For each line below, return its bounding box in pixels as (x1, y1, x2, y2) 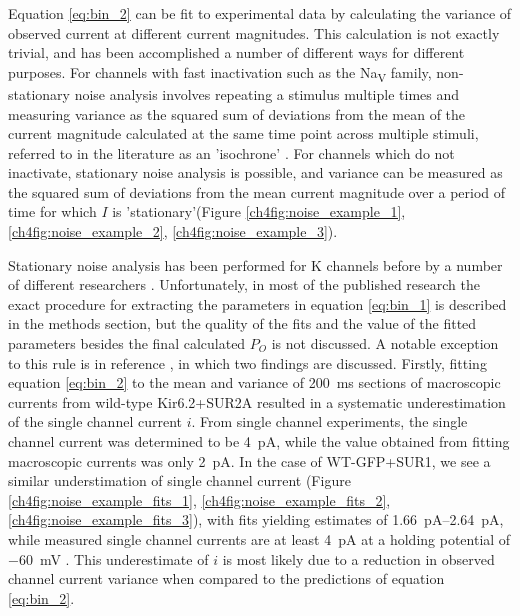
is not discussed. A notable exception (271, 333, 499, 354)
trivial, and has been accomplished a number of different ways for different (8, 42, 465, 63)
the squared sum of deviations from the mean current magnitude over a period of (8, 181, 506, 202)
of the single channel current (8, 411, 182, 432)
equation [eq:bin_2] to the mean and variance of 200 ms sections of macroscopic (8, 372, 501, 393)
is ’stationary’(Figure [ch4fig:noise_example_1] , (112, 201, 406, 222)
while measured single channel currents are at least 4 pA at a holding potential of (8, 528, 511, 549)
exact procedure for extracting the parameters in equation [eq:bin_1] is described (8, 293, 507, 314)
